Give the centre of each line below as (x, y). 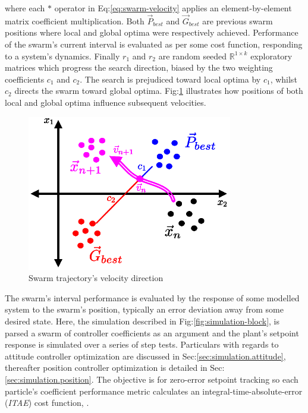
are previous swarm (238, 21)
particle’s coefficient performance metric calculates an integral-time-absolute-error (154, 391)
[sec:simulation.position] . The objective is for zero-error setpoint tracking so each (152, 379)
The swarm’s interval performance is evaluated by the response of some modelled (152, 297)
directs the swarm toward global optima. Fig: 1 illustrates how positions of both (159, 91)
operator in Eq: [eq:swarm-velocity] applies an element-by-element (173, 8)
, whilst (284, 79)
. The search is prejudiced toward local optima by (170, 79)
